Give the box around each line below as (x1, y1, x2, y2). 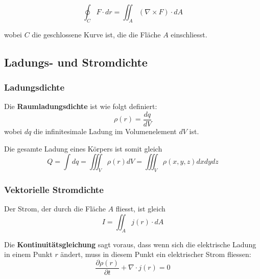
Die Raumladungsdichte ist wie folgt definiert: (4, 101, 157, 112)
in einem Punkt (4, 249, 53, 260)
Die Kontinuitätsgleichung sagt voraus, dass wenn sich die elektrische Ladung (4, 239, 256, 249)
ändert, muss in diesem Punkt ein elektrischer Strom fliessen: (60, 249, 251, 260)
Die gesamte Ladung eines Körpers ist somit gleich (4, 143, 162, 154)
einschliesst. (171, 29, 207, 39)
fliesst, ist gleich (115, 203, 166, 214)
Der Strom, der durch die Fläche (4, 203, 106, 214)
